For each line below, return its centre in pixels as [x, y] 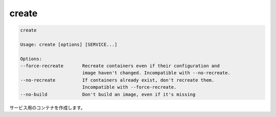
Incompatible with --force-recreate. [129, 87]
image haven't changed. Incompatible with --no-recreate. [156, 73]
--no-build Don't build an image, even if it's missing [108, 94]
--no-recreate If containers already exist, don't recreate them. [117, 80]
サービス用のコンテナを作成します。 [47, 107]
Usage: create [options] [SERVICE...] [69, 44]
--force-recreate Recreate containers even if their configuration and [120, 66]
